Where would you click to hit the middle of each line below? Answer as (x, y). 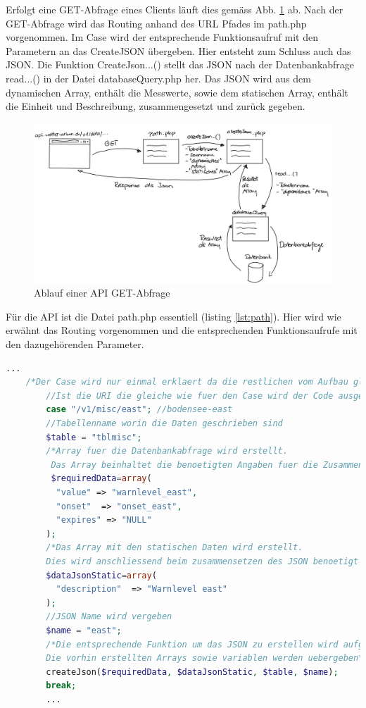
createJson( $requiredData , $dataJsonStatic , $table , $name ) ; (192, 672)
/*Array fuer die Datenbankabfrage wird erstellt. (167, 451)
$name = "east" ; (84, 630)
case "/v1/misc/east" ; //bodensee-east (139, 410)
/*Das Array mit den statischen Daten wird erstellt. (175, 548)
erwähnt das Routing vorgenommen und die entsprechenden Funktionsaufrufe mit (182, 330)
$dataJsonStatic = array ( (101, 575)
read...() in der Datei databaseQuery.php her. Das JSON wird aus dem (158, 78)
